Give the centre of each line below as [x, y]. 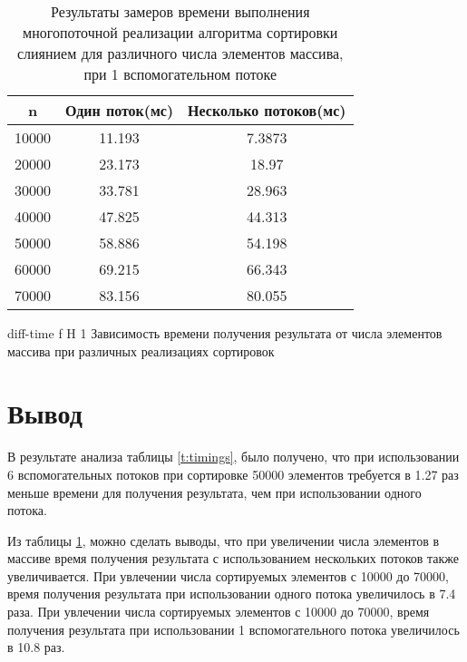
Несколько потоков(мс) [267, 110]
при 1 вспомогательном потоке [180, 74]
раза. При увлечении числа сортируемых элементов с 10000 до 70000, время [219, 612]
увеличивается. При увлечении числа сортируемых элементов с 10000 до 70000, [229, 575]
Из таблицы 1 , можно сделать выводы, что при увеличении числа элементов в [224, 540]
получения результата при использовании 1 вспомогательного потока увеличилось [233, 629]
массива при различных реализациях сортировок [141, 350]
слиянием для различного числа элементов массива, [180, 53]
